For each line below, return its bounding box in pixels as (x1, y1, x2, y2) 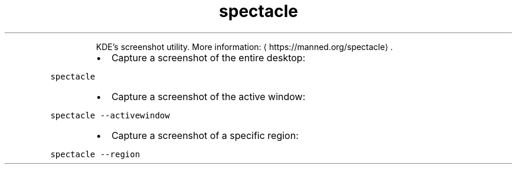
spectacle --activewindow (50, 110, 170, 120)
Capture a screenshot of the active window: (111, 90, 306, 102)
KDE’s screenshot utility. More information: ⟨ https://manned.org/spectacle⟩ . (96, 41, 393, 52)
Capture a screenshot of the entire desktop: (111, 51, 306, 64)
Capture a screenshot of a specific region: (111, 129, 299, 141)
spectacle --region (50, 149, 140, 159)
